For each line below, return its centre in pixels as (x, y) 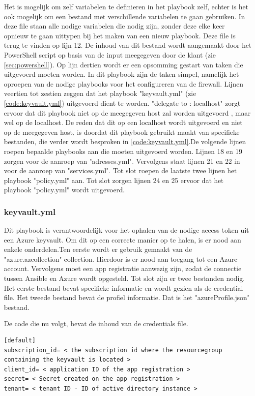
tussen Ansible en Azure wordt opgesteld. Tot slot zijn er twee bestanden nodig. (125, 278)
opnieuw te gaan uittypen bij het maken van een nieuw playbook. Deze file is (120, 35)
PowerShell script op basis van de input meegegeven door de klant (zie (110, 54)
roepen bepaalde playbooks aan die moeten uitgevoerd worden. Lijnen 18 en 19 (123, 151)
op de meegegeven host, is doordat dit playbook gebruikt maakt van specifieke (122, 132)
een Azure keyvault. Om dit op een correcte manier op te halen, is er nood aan (123, 239)
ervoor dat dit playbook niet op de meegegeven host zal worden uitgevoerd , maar (127, 112)
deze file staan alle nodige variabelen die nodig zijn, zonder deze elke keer (114, 26)
